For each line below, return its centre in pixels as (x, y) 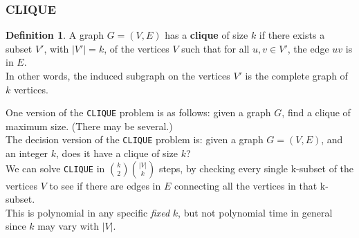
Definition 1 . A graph (55, 35)
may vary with (68, 226)
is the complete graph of (296, 75)
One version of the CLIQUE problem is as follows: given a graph (138, 112)
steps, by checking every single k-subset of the (256, 168)
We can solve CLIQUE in (55, 168)
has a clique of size (206, 35)
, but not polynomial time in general (255, 212)
